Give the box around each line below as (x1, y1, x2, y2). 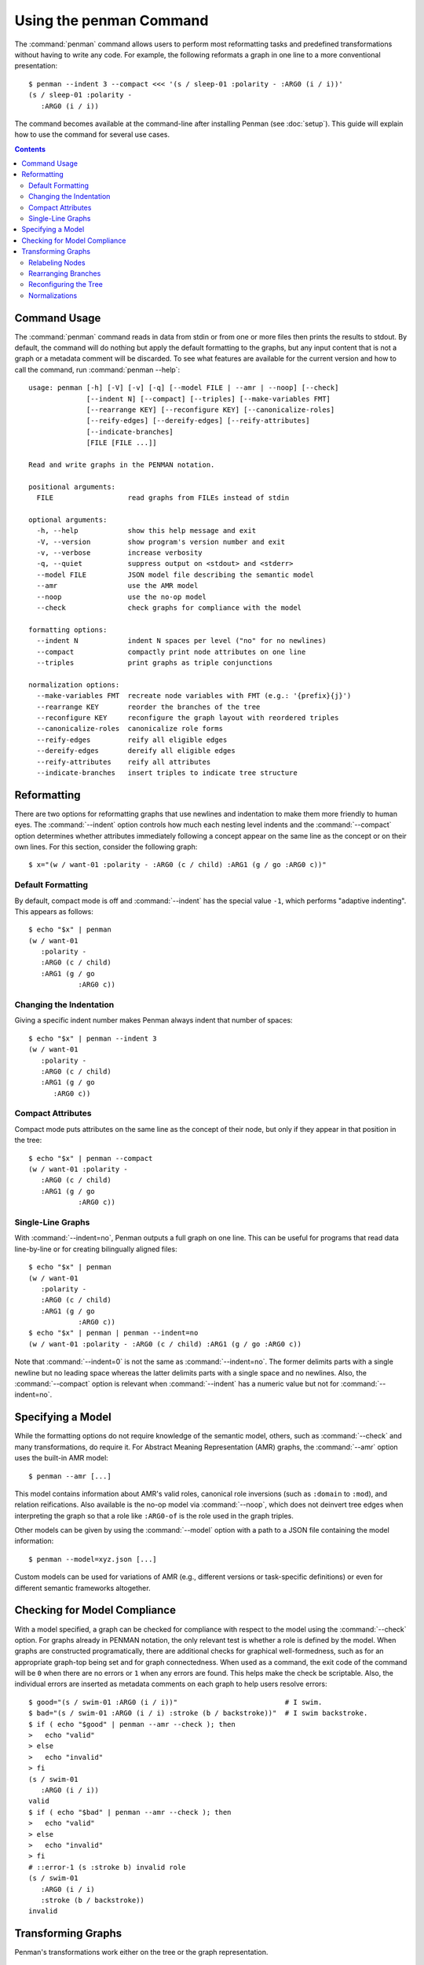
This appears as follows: (14, 906, 93, 916)
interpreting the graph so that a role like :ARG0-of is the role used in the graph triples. (14, 1511, 294, 1520)
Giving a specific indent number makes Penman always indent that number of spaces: (14, 1016, 294, 1025)
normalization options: (28, 680, 120, 689)
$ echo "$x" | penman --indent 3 (28, 1034, 157, 1043)
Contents (14, 144, 46, 153)
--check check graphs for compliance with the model (36, 604, 302, 612)
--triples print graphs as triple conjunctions (36, 658, 273, 667)
